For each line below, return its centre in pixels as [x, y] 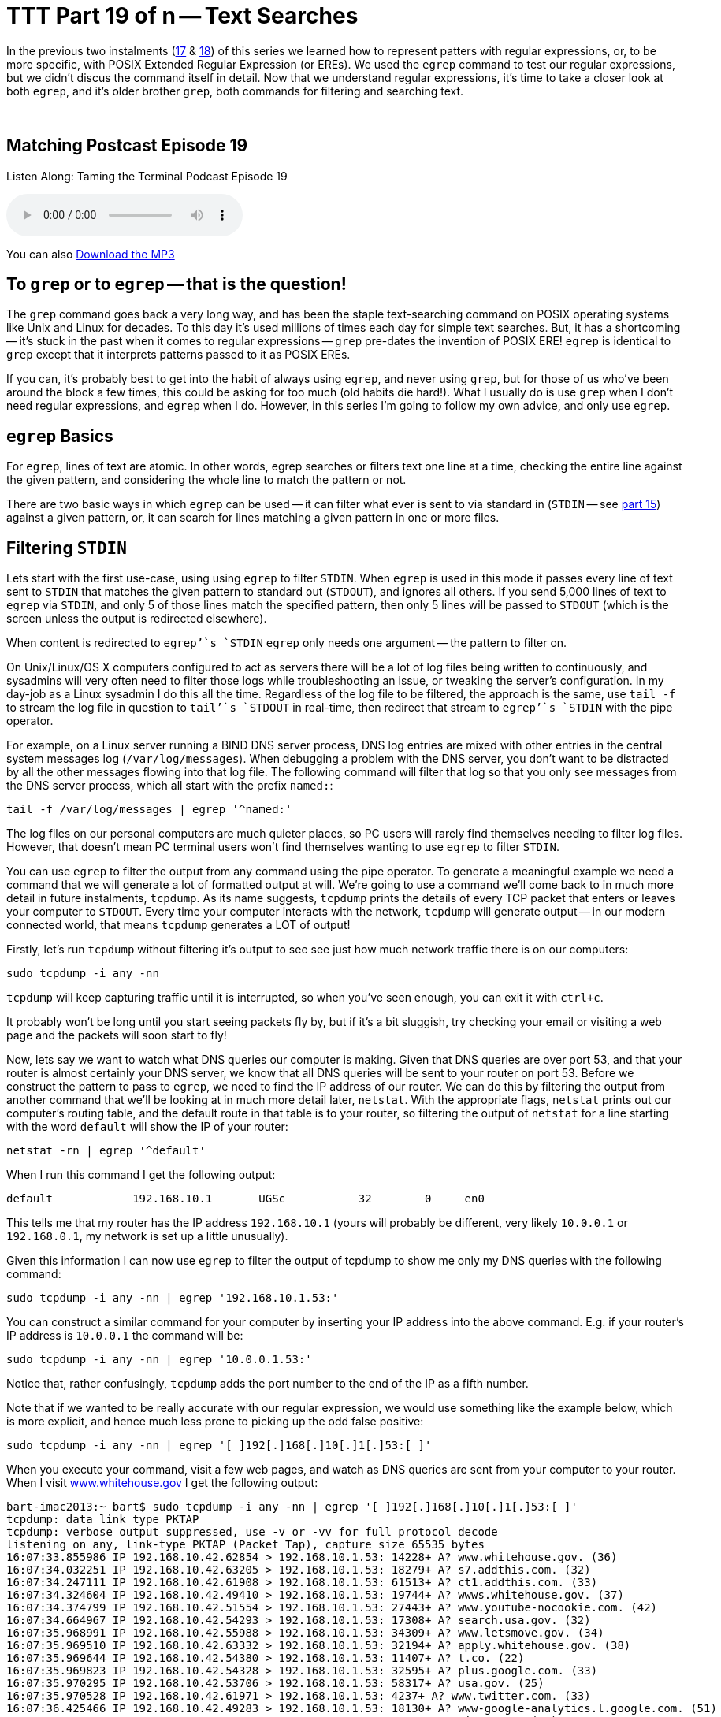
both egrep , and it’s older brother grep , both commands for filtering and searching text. [235, 91]
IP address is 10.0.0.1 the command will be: [125, 1336]
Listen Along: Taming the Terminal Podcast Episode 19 [147, 176]
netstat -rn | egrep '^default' [106, 1151]
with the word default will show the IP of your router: [147, 1127]
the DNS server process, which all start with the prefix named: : [170, 786]
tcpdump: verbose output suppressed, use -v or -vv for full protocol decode [252, 1532]
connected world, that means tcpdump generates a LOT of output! [178, 925]
